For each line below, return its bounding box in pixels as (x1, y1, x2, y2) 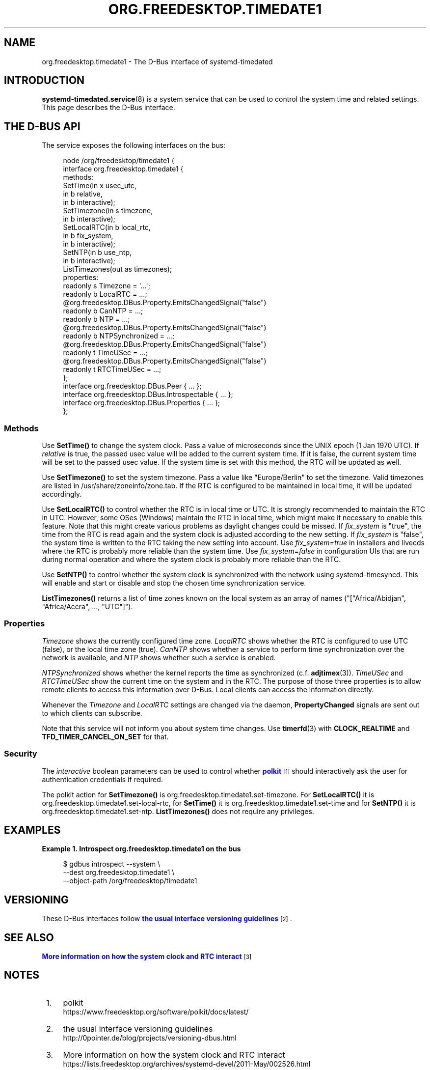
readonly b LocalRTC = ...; (63, 290, 147, 299)
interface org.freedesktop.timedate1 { (63, 165, 184, 173)
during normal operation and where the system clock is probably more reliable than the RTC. (42, 555, 341, 564)
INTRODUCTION (4, 74, 85, 87)
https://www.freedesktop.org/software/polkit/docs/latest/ (63, 1007, 249, 1016)
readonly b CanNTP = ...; (63, 307, 143, 315)
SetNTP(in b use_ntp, (63, 248, 132, 257)
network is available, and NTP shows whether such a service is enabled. (42, 653, 276, 662)
